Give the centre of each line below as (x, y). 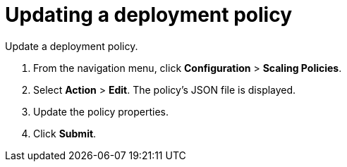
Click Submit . (65, 133)
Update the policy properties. (101, 111)
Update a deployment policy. (72, 46)
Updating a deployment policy (148, 15)
